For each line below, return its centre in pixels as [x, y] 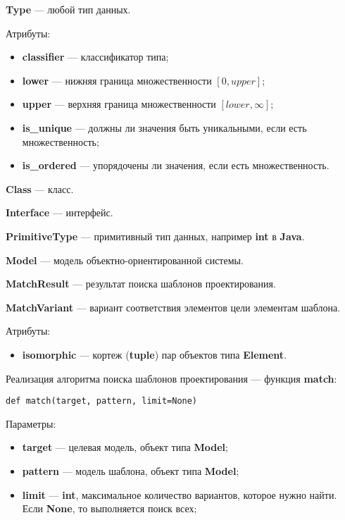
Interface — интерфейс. [59, 212]
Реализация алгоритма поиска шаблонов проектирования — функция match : [171, 378]
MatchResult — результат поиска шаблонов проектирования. [141, 284]
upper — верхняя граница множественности [119, 104]
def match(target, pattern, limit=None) [102, 401]
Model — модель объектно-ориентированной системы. [125, 260]
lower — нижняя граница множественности [117, 80]
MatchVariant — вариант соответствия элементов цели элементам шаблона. [173, 307]
